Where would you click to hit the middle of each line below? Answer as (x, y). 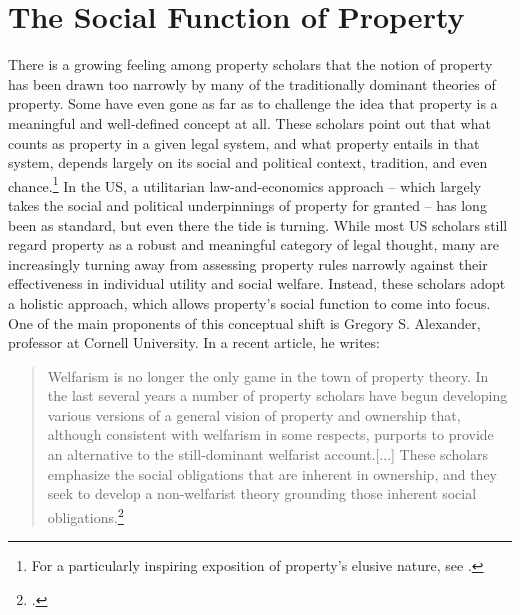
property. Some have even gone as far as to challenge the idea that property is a (253, 103)
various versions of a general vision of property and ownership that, (254, 414)
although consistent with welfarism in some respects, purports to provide (270, 434)
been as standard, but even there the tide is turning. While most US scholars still (258, 224)
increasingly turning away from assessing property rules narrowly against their (248, 263)
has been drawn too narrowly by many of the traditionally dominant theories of (252, 83)
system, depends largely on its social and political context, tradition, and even (248, 162)
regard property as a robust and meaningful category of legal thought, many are (253, 244)
